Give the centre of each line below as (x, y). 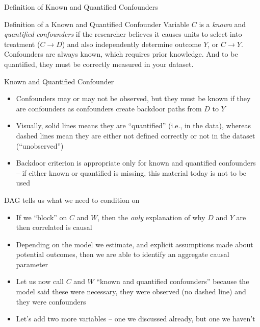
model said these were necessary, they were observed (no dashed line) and (131, 291)
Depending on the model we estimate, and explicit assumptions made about (135, 244)
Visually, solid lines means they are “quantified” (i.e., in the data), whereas (133, 125)
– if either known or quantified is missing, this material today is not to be (131, 172)
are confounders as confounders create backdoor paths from (109, 108)
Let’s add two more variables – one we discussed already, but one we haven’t (136, 319)
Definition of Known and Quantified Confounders (81, 7)
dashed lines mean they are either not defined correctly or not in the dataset (136, 135)
